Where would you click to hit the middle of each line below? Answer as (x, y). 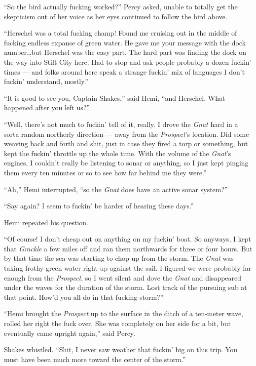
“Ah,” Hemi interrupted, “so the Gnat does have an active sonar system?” (116, 189)
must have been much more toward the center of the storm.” (95, 359)
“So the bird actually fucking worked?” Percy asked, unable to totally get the (121, 6)
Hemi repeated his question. (46, 222)
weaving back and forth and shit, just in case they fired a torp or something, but (126, 143)
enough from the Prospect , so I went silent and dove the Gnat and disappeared (123, 277)
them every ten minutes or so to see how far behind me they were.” (105, 172)
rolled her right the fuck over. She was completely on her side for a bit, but (118, 323)
